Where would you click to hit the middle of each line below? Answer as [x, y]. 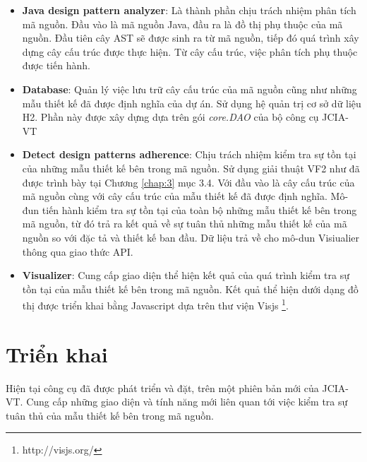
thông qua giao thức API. [78, 251]
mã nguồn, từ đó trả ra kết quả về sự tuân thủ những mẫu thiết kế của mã [185, 224]
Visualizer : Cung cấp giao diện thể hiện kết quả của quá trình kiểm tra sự [186, 275]
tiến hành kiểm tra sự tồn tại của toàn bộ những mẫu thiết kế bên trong [199, 209]
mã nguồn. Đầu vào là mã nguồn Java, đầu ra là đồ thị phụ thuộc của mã [182, 24]
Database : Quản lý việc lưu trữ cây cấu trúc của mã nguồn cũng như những [189, 89]
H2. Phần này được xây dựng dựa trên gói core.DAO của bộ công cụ [170, 117]
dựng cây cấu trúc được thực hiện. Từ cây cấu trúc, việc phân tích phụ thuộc [190, 51]
